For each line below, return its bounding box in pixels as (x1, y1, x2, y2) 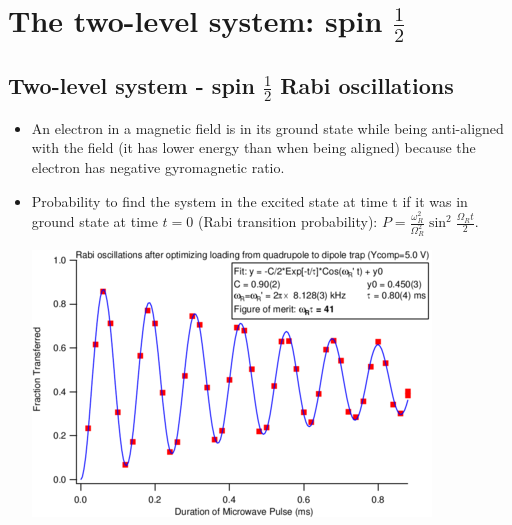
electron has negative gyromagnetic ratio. (31, 157, 285, 178)
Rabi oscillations (280, 70, 454, 101)
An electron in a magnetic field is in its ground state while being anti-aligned (31, 117, 504, 138)
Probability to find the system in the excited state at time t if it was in (31, 190, 468, 211)
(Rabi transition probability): (197, 211, 378, 232)
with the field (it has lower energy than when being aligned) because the (31, 137, 476, 158)
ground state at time (31, 211, 158, 232)
